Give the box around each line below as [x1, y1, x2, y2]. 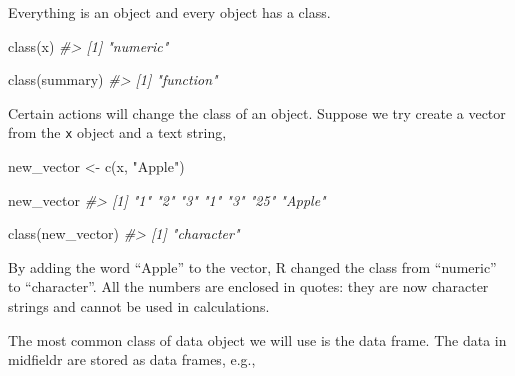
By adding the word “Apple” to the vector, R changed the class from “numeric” [8, 256, 497, 277]
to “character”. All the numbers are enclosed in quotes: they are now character [8, 276, 489, 297]
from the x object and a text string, [8, 122, 227, 143]
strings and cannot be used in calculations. [8, 296, 270, 316]
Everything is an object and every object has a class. [8, 2, 331, 22]
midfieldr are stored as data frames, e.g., [8, 349, 256, 370]
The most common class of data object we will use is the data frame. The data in [8, 329, 507, 350]
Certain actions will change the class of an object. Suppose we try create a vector [8, 102, 506, 123]
